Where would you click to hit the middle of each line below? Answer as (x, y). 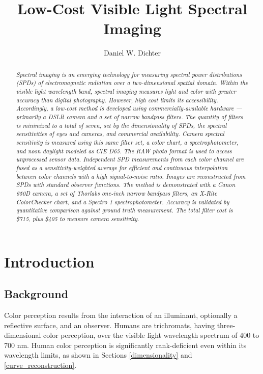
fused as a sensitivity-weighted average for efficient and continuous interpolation (122, 167)
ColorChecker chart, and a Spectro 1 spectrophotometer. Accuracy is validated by (123, 202)
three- (226, 325)
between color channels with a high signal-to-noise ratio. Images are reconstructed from (131, 176)
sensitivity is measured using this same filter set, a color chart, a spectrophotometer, (127, 142)
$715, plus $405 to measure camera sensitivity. (78, 218)
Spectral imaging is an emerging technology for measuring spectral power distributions (129, 74)
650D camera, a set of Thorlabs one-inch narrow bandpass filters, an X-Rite (116, 193)
